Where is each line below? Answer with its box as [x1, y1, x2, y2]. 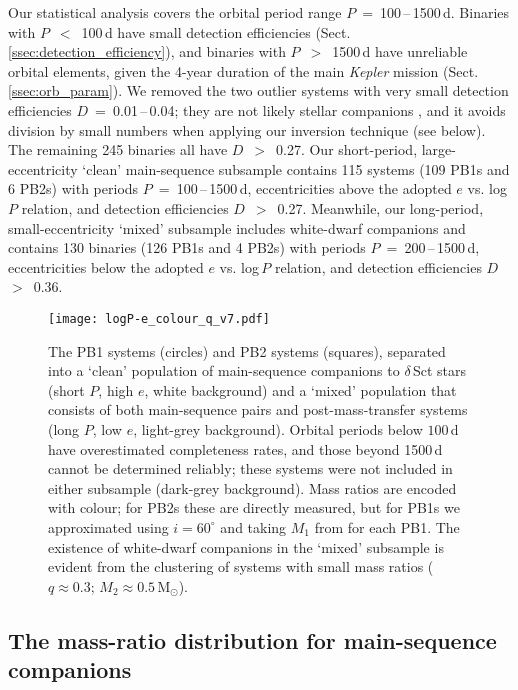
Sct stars [412, 360, 467, 381]
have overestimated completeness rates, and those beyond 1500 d [48, 438, 443, 459]
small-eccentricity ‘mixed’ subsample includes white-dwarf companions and [8, 217, 466, 238]
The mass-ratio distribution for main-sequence [8, 624, 497, 655]
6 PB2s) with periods [8, 178, 139, 199]
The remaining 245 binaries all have [8, 139, 228, 160]
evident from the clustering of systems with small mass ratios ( [48, 556, 434, 577]
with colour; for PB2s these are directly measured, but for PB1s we [48, 497, 460, 518]
